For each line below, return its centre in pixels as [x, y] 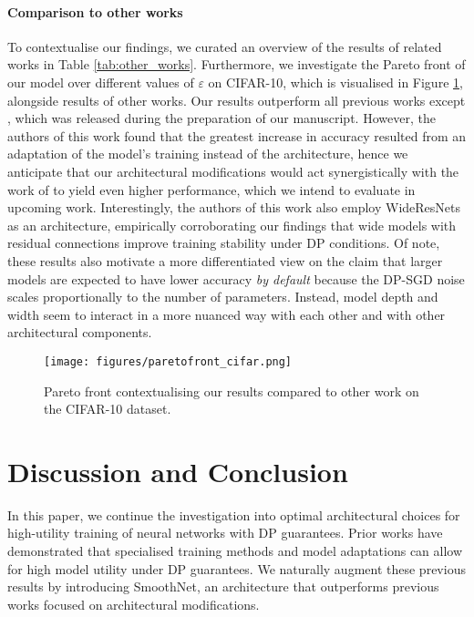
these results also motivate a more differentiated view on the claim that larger [225, 260]
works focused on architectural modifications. [134, 604]
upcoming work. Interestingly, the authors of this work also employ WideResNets [234, 207]
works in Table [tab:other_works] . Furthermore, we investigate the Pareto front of [237, 64]
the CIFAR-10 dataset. [108, 409]
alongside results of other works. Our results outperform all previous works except [237, 100]
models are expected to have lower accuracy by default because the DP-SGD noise [236, 278]
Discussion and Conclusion [178, 471]
